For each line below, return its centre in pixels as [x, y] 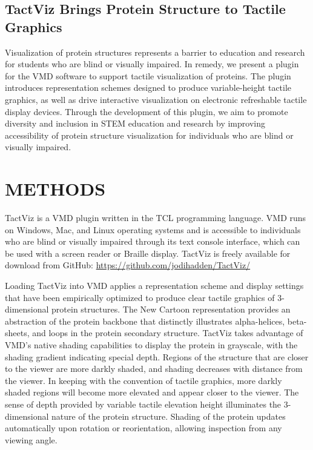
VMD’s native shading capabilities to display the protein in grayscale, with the [151, 345]
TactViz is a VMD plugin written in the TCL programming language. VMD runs [156, 218]
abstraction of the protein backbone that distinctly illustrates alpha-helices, [145, 321]
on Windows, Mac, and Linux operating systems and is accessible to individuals [153, 229]
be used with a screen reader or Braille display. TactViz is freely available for [148, 253]
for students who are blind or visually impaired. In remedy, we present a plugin [152, 64]
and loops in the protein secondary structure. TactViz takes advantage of [168, 333]
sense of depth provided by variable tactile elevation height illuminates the [143, 404]
